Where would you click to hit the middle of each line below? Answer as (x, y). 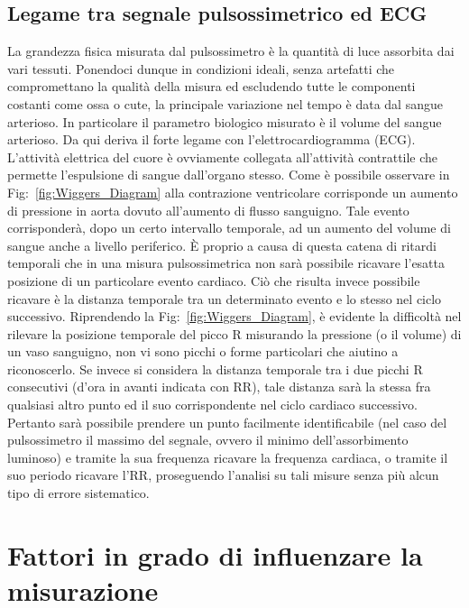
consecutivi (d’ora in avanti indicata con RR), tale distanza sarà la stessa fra (219, 387)
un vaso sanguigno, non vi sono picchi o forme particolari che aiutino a (203, 351)
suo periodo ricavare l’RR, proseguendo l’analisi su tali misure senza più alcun (223, 475)
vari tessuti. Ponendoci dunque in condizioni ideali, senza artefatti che (201, 68)
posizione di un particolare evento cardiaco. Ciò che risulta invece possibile (214, 280)
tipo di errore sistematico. (78, 493)
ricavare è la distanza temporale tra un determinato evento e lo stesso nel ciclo (225, 298)
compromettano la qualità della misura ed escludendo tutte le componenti (212, 86)
